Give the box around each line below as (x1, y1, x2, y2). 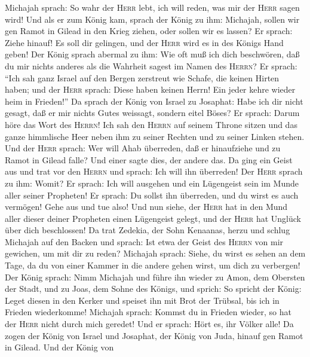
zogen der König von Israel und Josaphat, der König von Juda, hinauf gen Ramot (5, 329, 303, 341)
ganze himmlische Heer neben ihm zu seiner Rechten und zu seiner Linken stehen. (5, 130, 305, 142)
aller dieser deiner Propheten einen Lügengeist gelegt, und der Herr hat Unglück (5, 212, 301, 224)
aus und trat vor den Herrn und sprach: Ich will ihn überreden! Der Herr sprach (5, 165, 303, 178)
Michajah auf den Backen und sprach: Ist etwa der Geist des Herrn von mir (5, 235, 284, 248)
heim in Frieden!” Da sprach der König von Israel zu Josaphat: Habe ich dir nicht (5, 94, 303, 107)
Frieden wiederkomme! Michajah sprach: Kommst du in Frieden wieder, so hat (5, 306, 291, 318)
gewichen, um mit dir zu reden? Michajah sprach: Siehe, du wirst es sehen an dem (5, 247, 306, 260)
